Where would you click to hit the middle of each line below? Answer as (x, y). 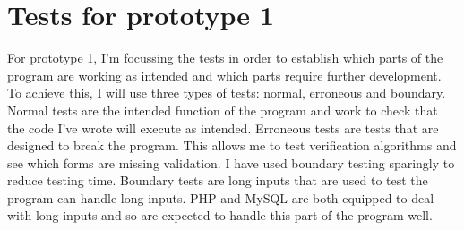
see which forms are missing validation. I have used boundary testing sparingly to (231, 162)
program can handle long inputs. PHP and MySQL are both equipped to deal (221, 197)
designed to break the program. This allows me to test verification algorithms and (232, 145)
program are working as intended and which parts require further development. (224, 75)
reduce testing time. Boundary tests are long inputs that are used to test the (218, 180)
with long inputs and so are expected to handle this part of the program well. (220, 215)
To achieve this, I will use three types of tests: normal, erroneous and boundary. (227, 93)
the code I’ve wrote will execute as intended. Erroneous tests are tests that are (223, 128)
